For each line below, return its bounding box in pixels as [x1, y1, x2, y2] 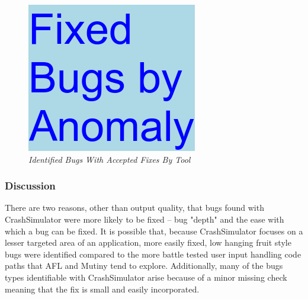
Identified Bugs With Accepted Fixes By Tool [28, 153, 191, 165]
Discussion [5, 178, 56, 193]
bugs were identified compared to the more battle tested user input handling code [5, 247, 301, 260]
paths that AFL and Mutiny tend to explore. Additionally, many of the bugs [5, 259, 283, 272]
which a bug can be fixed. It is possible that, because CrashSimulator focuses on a [5, 224, 303, 237]
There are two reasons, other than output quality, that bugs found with [5, 201, 264, 214]
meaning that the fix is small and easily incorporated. [5, 282, 200, 295]
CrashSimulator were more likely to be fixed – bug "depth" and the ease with [5, 213, 284, 225]
